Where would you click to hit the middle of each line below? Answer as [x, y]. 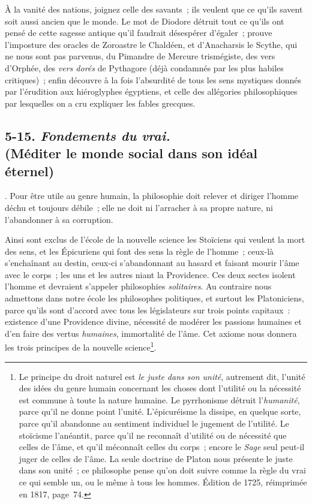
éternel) [30, 170]
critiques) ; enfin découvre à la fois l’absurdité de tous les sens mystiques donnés [153, 79]
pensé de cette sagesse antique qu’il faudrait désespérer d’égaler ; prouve [139, 33]
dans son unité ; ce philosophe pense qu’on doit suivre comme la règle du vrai [162, 470]
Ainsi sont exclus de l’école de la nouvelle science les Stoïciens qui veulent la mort [155, 239]
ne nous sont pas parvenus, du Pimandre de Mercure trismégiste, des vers [140, 56]
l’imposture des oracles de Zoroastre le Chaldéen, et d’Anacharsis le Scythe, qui [151, 44]
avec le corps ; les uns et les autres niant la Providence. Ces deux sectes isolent [150, 274]
